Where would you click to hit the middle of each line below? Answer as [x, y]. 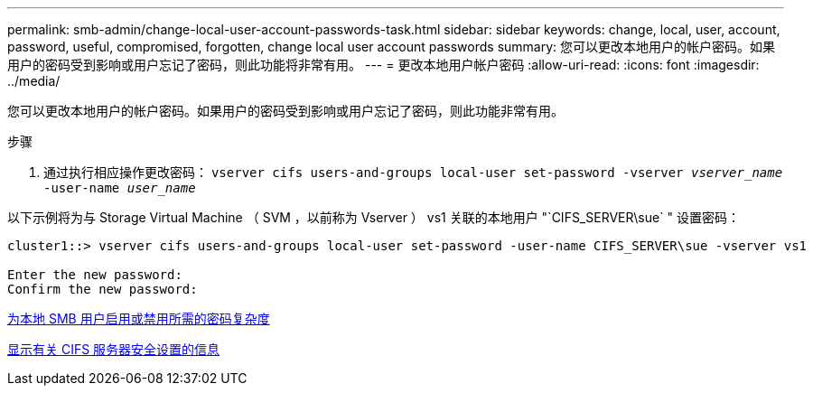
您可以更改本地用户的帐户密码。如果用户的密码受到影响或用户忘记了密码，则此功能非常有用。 [285, 111]
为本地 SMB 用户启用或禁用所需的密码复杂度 [139, 318]
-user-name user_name [120, 188]
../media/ [34, 81]
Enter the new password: [95, 275]
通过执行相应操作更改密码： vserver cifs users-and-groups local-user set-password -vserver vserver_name [413, 172]
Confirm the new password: [103, 289]
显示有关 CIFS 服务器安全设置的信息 [114, 349]
